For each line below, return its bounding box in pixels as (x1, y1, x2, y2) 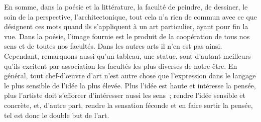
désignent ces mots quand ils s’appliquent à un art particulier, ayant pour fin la (4, 21, 248, 32)
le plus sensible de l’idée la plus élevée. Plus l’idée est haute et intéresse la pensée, (4, 80, 256, 90)
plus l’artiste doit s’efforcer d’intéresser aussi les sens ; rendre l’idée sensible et (4, 90, 246, 100)
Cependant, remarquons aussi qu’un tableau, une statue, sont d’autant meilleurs (4, 50, 251, 61)
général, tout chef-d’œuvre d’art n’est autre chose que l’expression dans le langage (4, 70, 256, 81)
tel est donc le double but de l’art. (4, 109, 109, 120)
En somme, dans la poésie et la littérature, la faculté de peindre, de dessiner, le (4, 2, 248, 12)
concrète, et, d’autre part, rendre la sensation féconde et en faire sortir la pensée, (4, 99, 253, 110)
